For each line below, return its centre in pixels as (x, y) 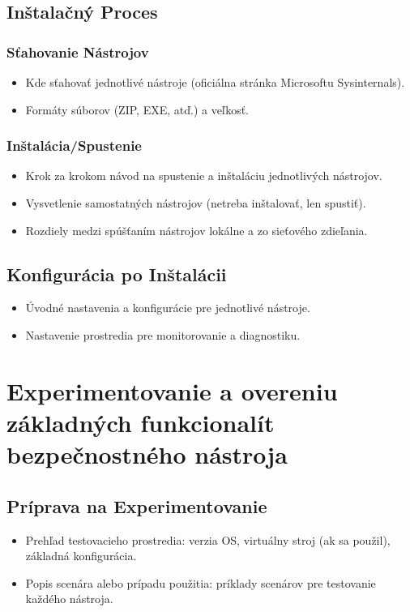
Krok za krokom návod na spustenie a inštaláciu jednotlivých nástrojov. (204, 175)
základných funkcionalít (141, 422)
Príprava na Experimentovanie (137, 505)
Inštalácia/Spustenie (74, 146)
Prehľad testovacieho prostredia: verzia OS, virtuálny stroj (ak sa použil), (208, 539)
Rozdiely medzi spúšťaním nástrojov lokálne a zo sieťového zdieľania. (196, 230)
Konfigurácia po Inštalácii (117, 274)
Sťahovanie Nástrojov (78, 51)
